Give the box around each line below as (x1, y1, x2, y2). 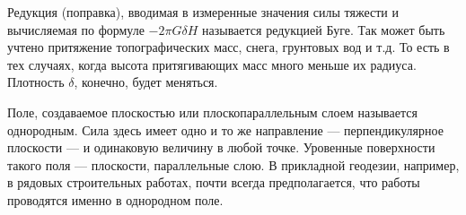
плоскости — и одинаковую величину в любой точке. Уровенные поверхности (7, 138, 435, 157)
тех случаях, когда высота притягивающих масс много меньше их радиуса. (7, 55, 417, 73)
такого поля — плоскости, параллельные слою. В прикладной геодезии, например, (7, 155, 460, 174)
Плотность (7, 73, 65, 91)
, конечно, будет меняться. (74, 73, 218, 91)
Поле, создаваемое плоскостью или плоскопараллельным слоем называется (7, 102, 418, 121)
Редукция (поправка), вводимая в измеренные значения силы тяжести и (7, 3, 399, 21)
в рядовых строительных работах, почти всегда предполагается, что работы (7, 173, 420, 192)
